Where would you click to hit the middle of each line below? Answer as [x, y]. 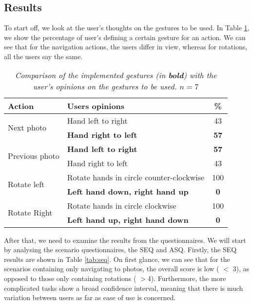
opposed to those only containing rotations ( [70, 278]
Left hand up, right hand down [128, 219]
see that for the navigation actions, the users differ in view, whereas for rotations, [126, 47]
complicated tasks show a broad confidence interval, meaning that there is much [124, 288]
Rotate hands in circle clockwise [122, 205]
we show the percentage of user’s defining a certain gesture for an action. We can [125, 37]
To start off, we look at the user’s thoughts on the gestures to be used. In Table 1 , [127, 28]
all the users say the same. [43, 56]
